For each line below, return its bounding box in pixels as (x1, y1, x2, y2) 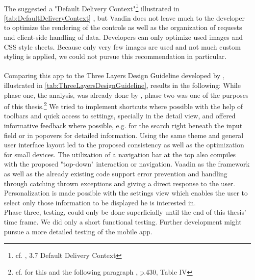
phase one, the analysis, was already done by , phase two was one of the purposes (4, 89, 249, 100)
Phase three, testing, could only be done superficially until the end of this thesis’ (4, 207, 246, 217)
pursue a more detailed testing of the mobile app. (4, 226, 153, 236)
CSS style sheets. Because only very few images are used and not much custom (4, 41, 241, 52)
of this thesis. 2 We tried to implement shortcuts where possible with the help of (4, 100, 243, 111)
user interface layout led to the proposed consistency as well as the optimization (4, 140, 244, 150)
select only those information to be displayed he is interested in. (4, 197, 196, 207)
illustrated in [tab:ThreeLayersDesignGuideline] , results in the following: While (4, 80, 241, 90)
